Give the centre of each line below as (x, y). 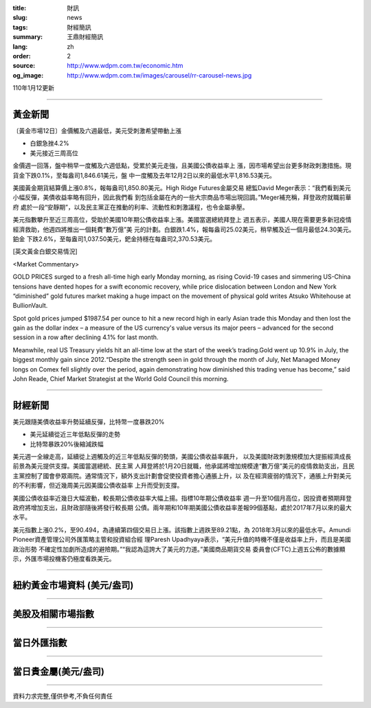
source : (24, 66)
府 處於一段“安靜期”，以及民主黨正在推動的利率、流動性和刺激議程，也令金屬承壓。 (131, 207)
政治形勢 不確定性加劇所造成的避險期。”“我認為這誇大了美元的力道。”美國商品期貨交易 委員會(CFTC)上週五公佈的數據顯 (179, 549)
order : (22, 56)
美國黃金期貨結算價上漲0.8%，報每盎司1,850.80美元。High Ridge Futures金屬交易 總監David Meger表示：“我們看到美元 (182, 187)
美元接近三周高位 (54, 153)
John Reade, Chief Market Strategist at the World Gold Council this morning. (121, 379)
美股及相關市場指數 (53, 614)
